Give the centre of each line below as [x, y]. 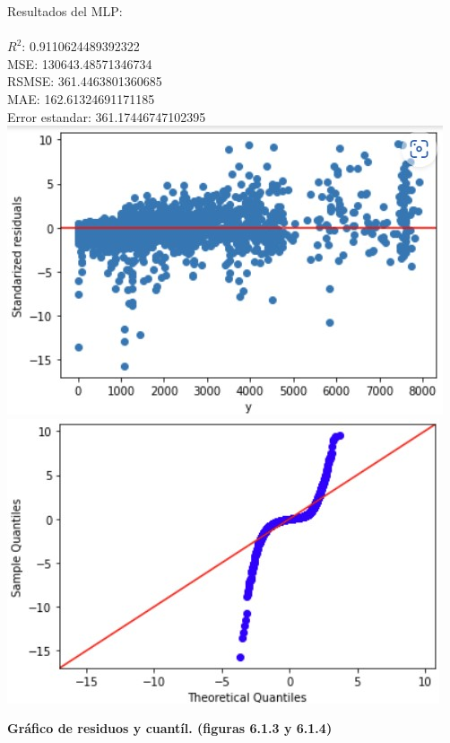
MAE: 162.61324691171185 [81, 98]
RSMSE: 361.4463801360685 [85, 81]
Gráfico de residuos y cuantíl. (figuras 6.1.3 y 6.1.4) [170, 728]
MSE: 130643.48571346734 [80, 63]
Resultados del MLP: [65, 11]
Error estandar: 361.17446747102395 [107, 116]
